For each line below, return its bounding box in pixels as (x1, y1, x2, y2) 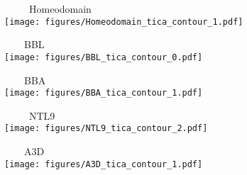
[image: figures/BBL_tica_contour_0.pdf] (4, 52, 203, 62)
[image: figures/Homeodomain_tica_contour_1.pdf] (4, 16, 243, 27)
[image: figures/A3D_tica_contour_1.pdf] (4, 159, 203, 169)
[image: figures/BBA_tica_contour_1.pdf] (4, 88, 203, 98)
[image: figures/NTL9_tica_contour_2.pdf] (4, 123, 208, 134)
